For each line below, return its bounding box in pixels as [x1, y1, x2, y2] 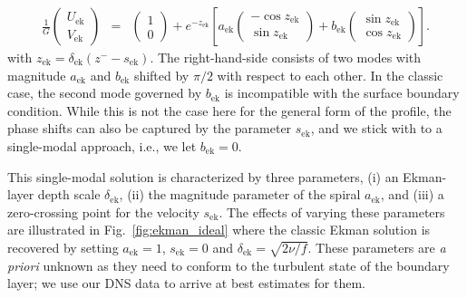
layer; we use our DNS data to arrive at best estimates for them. [7, 274, 365, 293]
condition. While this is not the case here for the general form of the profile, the [7, 101, 452, 120]
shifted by [133, 65, 190, 84]
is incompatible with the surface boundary [224, 83, 460, 102]
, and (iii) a [380, 185, 444, 204]
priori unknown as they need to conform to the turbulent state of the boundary [7, 255, 450, 274]
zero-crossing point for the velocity [7, 202, 199, 221]
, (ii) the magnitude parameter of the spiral [119, 185, 361, 204]
